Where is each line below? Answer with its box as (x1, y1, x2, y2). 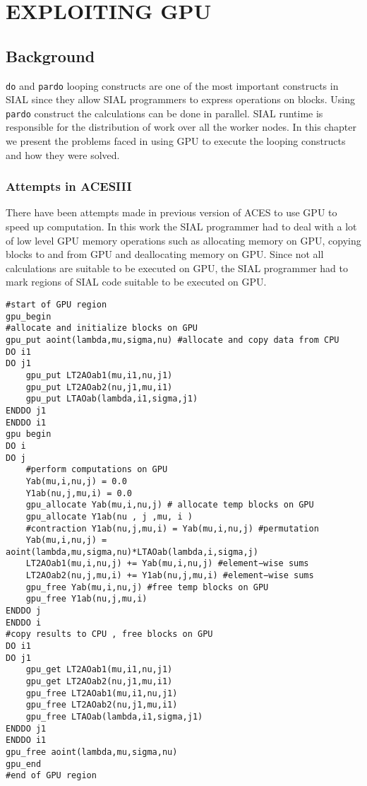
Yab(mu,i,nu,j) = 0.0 (25, 476, 127, 486)
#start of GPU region (6, 300, 107, 310)
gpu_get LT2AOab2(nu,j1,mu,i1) (25, 676, 173, 687)
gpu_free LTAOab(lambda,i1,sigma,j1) (25, 712, 203, 722)
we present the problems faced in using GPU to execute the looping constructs (6, 134, 346, 148)
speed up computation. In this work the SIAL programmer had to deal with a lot (6, 219, 357, 234)
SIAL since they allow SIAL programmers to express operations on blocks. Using (6, 92, 355, 107)
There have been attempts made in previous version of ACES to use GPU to (6, 205, 337, 220)
